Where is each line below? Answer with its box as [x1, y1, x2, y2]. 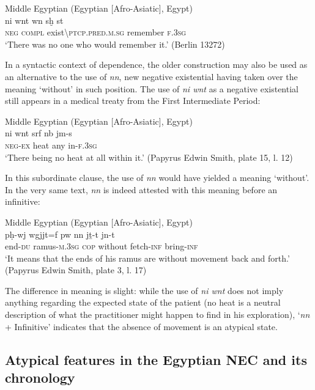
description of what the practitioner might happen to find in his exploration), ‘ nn [5, 308, 310, 321]
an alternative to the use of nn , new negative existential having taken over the [5, 70, 298, 83]
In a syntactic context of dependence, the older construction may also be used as [5, 58, 308, 71]
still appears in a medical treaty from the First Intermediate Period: [5, 94, 261, 107]
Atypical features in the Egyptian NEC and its [5, 350, 307, 369]
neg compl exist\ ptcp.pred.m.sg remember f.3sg [5, 26, 187, 39]
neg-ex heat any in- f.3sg [5, 138, 97, 151]
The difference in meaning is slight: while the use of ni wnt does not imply [5, 284, 284, 296]
